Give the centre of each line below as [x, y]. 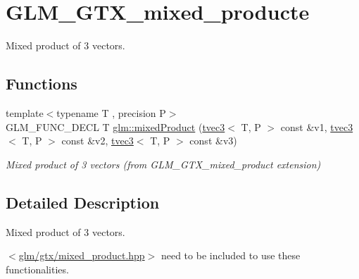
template [25, 112]
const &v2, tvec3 [97, 141]
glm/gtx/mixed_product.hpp [82, 255]
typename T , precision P [111, 112]
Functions [42, 83]
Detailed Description [83, 202]
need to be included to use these [231, 255]
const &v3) [213, 141]
